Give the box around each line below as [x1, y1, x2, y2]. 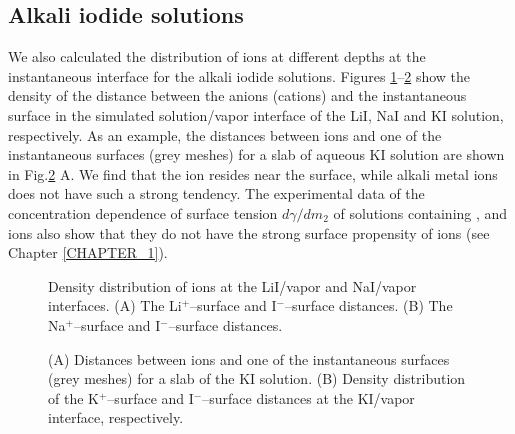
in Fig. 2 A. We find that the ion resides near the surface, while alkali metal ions [8, 163, 498, 184]
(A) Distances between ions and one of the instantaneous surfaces [48, 348, 450, 369]
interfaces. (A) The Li [48, 295, 182, 316]
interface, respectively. [48, 407, 184, 428]
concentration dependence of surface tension [8, 202, 278, 223]
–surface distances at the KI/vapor [202, 387, 415, 408]
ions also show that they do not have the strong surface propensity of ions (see [8, 222, 490, 243]
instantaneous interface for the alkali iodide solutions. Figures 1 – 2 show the [8, 65, 471, 86]
